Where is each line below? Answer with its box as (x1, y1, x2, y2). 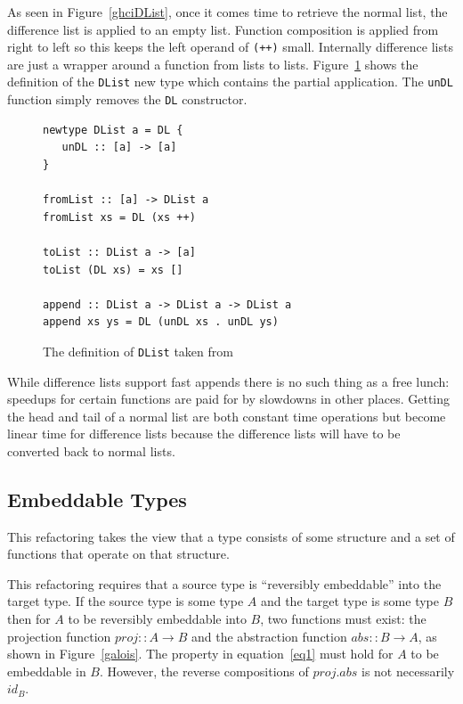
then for (7, 610, 51, 628)
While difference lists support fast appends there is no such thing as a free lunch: (7, 372, 450, 390)
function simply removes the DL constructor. (7, 90, 248, 109)
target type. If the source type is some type (7, 592, 244, 610)
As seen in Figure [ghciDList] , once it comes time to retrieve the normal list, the (7, 3, 448, 20)
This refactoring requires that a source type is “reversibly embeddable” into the (7, 574, 442, 593)
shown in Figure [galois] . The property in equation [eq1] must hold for (7, 644, 394, 663)
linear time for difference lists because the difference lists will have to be (7, 424, 401, 443)
